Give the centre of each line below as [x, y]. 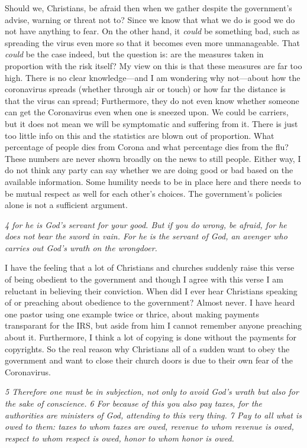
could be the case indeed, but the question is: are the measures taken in [134, 54]
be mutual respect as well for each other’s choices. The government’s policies [143, 193]
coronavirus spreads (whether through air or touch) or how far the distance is [145, 89]
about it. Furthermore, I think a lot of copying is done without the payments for [151, 337]
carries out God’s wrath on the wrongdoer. [81, 247]
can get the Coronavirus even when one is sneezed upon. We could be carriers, [147, 112]
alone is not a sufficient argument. [66, 205]
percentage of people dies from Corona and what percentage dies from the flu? [147, 147]
